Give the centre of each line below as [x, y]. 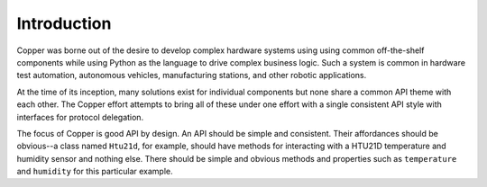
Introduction [64, 23]
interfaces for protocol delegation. [80, 117]
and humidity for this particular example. [95, 172]
